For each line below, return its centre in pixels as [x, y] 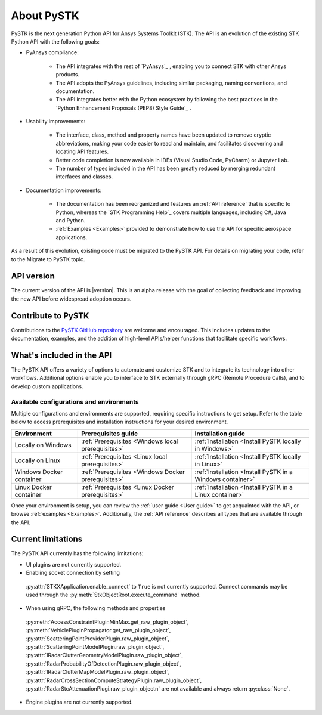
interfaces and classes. [84, 177]
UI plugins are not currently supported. [74, 564]
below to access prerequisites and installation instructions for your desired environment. [120, 422]
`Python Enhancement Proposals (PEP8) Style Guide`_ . [123, 108]
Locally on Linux [38, 460]
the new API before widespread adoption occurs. [71, 299]
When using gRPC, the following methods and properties [96, 608]
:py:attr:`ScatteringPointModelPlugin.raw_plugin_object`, [95, 646]
